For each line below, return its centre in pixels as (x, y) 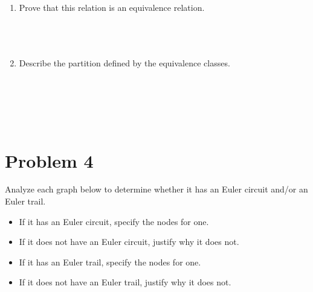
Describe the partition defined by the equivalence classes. (124, 63)
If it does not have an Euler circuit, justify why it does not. (129, 242)
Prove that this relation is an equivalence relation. (112, 7)
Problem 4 (49, 160)
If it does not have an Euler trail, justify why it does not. (125, 282)
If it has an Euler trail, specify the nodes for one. (110, 262)
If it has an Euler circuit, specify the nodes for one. (114, 221)
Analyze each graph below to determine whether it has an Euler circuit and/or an (156, 189)
